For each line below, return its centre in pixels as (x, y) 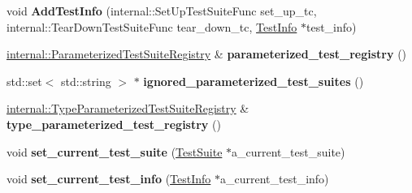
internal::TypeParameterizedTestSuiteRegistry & (128, 108)
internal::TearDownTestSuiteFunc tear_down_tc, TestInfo (152, 26)
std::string (86, 81)
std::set (24, 81)
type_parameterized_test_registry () (114, 124)
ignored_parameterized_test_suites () (254, 81)
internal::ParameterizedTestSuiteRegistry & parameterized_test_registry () (207, 54)
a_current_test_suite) (288, 151)
